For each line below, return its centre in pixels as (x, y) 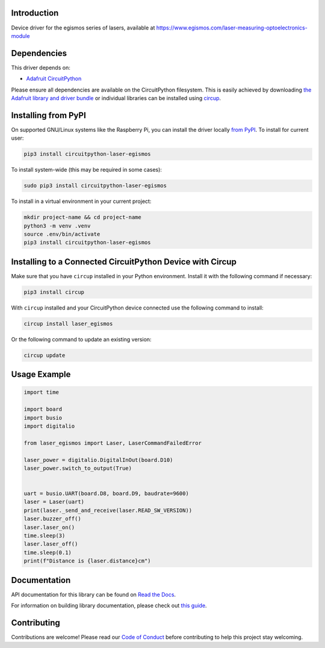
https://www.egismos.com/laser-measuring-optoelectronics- (232, 28)
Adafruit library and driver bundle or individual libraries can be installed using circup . (116, 98)
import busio (43, 418)
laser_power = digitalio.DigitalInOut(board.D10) (98, 460)
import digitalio (49, 426)
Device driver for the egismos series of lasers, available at (83, 28)
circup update (45, 355)
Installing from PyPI (49, 115)
